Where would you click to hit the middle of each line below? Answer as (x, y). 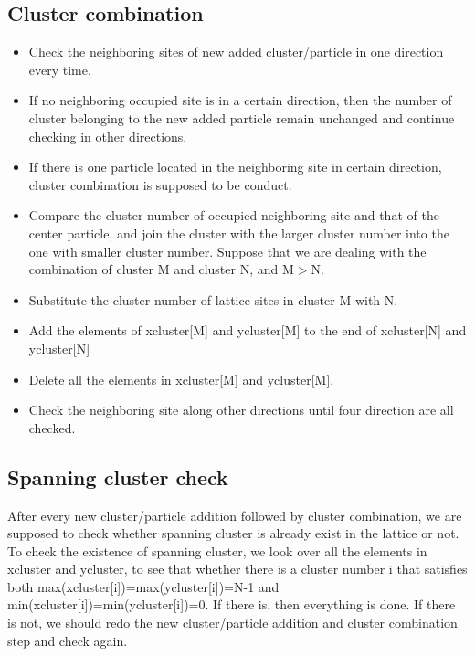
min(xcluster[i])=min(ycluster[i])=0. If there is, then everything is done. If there (232, 604)
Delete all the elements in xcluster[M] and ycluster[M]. (181, 379)
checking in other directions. (108, 136)
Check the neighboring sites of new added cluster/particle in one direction (236, 52)
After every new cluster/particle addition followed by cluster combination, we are (235, 515)
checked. (52, 427)
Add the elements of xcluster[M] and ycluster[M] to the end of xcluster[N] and (248, 330)
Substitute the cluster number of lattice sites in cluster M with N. (213, 299)
